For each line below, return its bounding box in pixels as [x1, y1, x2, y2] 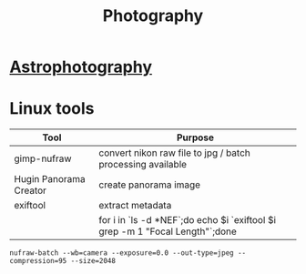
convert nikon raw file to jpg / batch [98, 147, 250, 159]
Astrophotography [9, 56, 153, 77]
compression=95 [9, 257, 67, 266]
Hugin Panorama [14, 173, 87, 186]
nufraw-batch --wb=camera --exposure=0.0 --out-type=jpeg [9, 249, 234, 258]
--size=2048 [70, 257, 117, 266]
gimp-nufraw [14, 152, 72, 165]
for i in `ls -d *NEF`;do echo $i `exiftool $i [98, 214, 276, 227]
